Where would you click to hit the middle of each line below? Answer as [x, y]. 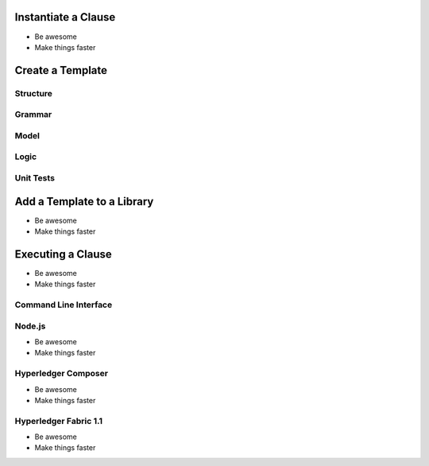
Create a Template [61, 70]
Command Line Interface [64, 305]
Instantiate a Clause [65, 17]
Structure [34, 93]
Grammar [33, 115]
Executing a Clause [64, 254]
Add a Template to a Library [84, 202]
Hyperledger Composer [62, 374]
